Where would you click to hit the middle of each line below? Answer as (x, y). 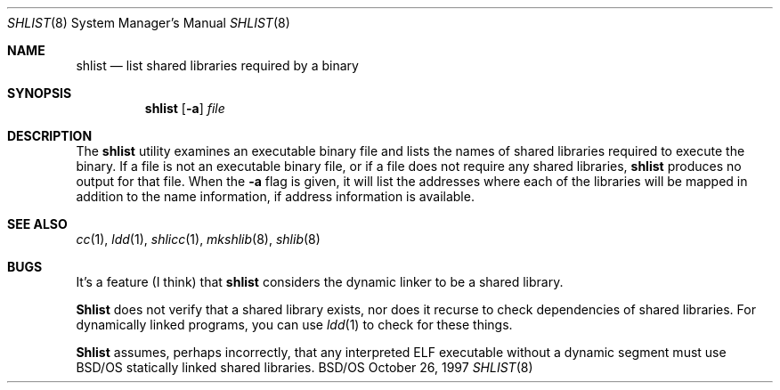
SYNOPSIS (40, 93)
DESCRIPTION (50, 136)
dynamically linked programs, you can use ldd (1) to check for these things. (294, 325)
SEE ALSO (37, 224)
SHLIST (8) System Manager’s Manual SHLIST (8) (149, 23)
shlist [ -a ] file (185, 108)
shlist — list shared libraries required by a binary (217, 65)
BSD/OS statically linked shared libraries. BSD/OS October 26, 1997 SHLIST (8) (305, 367)
